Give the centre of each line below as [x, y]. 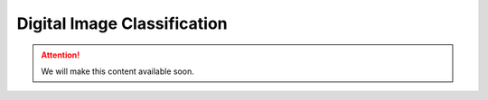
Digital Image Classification [122, 23]
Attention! [61, 55]
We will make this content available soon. [117, 71]
